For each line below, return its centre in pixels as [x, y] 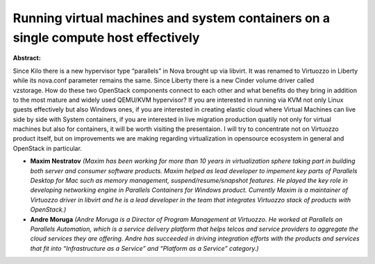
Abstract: [27, 58]
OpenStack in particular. [48, 148]
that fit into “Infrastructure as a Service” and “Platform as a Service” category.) [145, 248]
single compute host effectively [106, 37]
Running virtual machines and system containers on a [171, 18]
